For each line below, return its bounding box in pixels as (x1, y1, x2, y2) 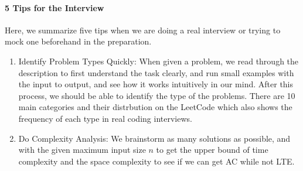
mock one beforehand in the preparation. (5, 35, 152, 47)
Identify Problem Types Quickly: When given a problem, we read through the (18, 54, 299, 67)
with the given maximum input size (18, 143, 146, 156)
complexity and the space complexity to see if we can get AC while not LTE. (18, 155, 295, 167)
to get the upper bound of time (156, 143, 268, 156)
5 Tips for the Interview (5, 1, 104, 13)
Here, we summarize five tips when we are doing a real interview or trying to (5, 23, 281, 36)
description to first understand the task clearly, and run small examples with (18, 66, 294, 78)
